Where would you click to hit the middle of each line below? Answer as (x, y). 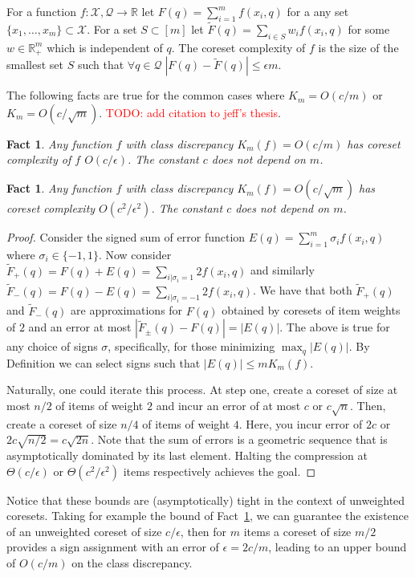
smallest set (35, 65)
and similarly (283, 270)
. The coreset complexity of (238, 47)
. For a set (112, 29)
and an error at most (80, 327)
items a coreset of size (297, 531)
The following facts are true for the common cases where (146, 95)
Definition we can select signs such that (104, 362)
